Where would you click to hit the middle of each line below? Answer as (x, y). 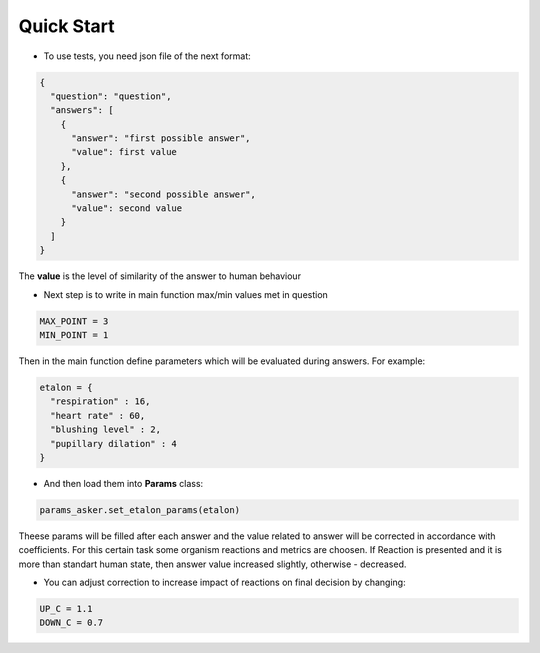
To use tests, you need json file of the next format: (147, 56)
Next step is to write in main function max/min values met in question (186, 294)
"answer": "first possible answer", (161, 138)
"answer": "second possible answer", (164, 194)
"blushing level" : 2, (106, 429)
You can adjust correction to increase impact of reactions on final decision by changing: (224, 582)
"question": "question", (111, 96)
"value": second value (127, 208)
